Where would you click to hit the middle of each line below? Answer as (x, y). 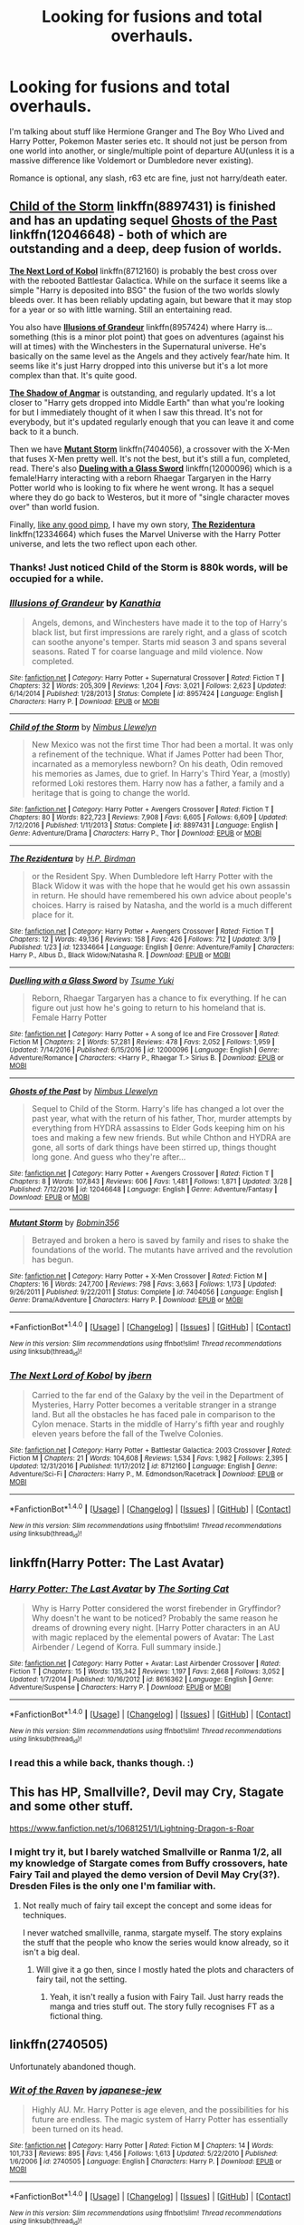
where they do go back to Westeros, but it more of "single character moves (150, 497)
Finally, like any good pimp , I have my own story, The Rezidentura (133, 524)
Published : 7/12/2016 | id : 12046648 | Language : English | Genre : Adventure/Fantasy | (143, 1189)
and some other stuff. (71, 1806)
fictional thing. (76, 2015)
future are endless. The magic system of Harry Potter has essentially (160, 2120)
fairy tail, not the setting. (81, 1979)
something (29, 337)
